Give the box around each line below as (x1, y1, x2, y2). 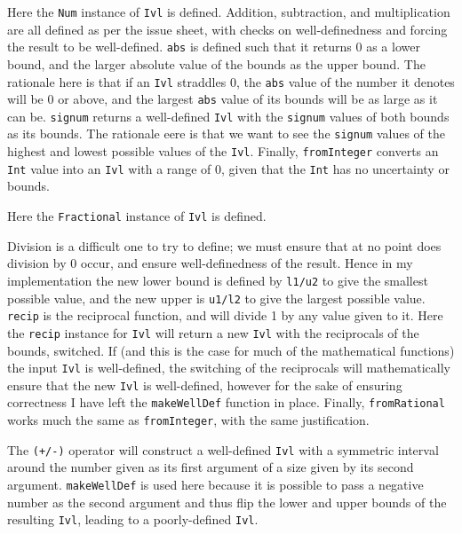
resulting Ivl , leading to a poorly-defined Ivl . (7, 510, 259, 529)
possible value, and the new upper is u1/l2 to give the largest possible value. (7, 288, 426, 307)
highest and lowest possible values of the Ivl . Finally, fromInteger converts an (7, 142, 439, 161)
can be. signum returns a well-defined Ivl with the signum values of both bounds (7, 106, 450, 125)
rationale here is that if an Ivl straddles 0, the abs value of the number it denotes (7, 72, 455, 90)
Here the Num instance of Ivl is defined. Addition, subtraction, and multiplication (7, 3, 450, 20)
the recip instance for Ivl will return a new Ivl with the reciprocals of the (7, 323, 419, 342)
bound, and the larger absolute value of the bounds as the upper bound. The (7, 54, 426, 73)
